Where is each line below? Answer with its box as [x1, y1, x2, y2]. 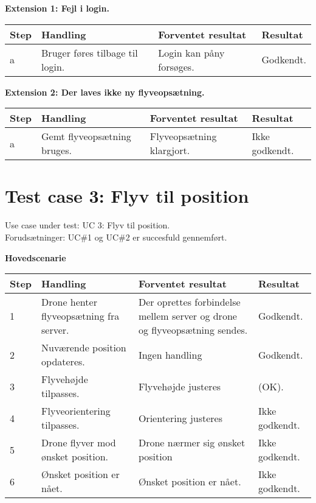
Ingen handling [138, 347, 202, 362]
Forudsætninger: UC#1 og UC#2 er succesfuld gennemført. [5, 230, 227, 243]
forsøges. [158, 59, 194, 74]
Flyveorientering [41, 404, 111, 418]
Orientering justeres [138, 410, 223, 425]
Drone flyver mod [41, 435, 116, 450]
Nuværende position [41, 340, 126, 355]
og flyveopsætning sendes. [138, 323, 248, 337]
